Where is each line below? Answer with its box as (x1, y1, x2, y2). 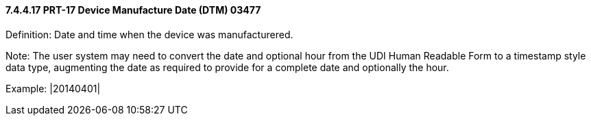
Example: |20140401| (5, 82, 101, 94)
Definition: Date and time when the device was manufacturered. (5, 28, 293, 40)
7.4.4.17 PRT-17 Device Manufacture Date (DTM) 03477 (5, 4, 261, 16)
